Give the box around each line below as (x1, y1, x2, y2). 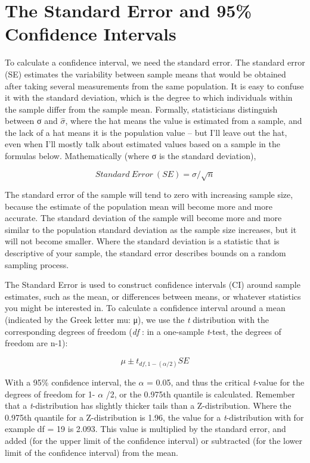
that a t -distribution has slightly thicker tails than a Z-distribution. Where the (5, 399, 292, 412)
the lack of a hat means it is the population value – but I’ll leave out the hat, (5, 126, 287, 138)
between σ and (5, 114, 58, 127)
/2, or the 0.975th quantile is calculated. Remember (106, 387, 295, 400)
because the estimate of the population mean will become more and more (5, 200, 272, 212)
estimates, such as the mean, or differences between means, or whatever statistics (5, 290, 301, 302)
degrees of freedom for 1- (5, 387, 95, 400)
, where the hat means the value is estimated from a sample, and (65, 114, 302, 127)
